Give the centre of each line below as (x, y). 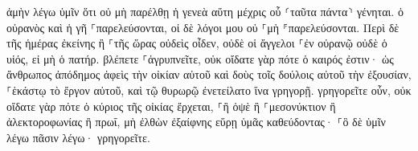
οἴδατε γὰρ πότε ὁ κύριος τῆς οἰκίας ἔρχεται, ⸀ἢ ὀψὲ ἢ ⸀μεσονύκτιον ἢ (171, 106)
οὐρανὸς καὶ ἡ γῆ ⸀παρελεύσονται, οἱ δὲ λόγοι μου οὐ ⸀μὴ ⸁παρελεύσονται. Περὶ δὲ (203, 27)
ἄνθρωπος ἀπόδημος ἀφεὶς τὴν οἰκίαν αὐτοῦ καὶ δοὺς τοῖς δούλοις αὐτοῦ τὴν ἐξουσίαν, (209, 74)
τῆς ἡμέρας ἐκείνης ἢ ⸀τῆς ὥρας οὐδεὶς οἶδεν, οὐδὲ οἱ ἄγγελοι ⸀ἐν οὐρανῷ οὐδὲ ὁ (197, 43)
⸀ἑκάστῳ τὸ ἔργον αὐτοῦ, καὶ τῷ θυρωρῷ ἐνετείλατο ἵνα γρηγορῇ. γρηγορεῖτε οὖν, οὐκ (209, 90)
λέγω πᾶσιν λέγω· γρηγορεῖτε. (78, 137)
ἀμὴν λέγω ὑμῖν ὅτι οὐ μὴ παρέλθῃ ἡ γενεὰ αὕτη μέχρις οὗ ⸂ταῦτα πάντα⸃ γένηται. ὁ (205, 11)
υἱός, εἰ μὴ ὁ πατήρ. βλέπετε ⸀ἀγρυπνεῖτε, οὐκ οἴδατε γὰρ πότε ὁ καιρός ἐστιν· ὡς (200, 58)
